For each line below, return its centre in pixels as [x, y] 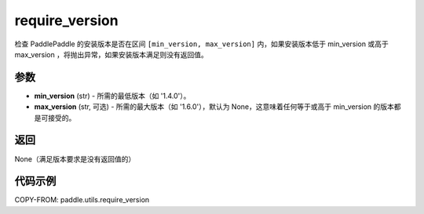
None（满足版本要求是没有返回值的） [75, 159]
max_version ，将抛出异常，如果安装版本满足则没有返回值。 [111, 54]
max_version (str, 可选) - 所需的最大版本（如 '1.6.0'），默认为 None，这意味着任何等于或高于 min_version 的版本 [214, 107]
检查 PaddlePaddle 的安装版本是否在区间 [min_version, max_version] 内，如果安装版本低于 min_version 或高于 [201, 44]
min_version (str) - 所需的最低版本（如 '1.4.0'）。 [112, 96]
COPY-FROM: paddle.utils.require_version [82, 200]
